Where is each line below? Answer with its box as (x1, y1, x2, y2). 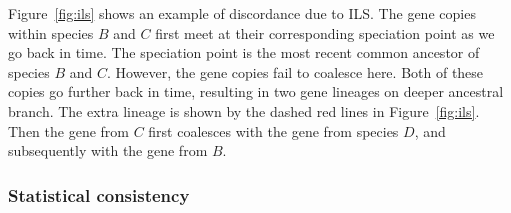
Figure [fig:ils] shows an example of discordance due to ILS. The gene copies (8, 3, 476, 23)
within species (8, 22, 94, 43)
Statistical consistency (8, 182, 190, 207)
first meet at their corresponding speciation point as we (155, 22, 495, 43)
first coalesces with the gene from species (148, 120, 399, 141)
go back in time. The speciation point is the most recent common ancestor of (8, 42, 480, 63)
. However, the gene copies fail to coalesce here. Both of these (106, 61, 484, 82)
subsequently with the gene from (8, 140, 208, 161)
